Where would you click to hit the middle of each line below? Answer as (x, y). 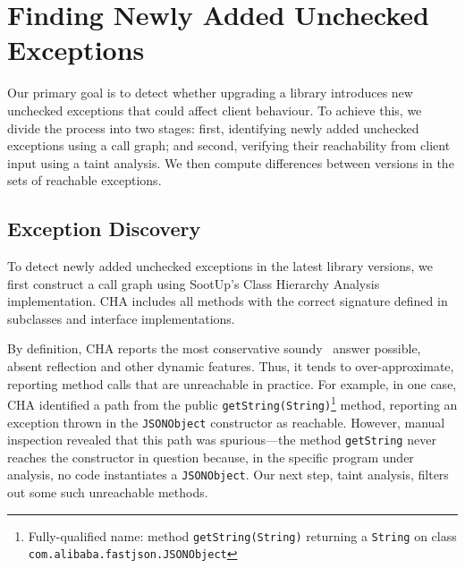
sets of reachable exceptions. (85, 180)
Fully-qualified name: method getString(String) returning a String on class (242, 535)
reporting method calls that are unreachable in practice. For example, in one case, (232, 383)
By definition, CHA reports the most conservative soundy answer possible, (214, 348)
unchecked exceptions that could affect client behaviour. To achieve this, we (215, 110)
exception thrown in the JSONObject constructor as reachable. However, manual (226, 422)
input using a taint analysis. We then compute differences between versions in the (231, 162)
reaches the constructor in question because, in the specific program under (211, 457)
